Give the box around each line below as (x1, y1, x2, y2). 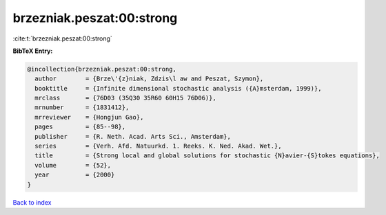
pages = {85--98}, (34, 123, 126, 131)
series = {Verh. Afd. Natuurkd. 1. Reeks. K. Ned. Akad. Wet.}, (34, 142, 282, 150)
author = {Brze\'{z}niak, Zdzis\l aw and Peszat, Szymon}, (34, 75, 264, 82)
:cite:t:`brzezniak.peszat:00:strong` (12, 34, 113, 43)
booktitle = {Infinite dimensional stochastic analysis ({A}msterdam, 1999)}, (34, 84, 322, 92)
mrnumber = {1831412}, (34, 104, 130, 111)
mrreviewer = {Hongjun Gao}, (34, 113, 144, 121)
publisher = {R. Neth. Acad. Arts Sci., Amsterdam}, (34, 133, 231, 140)
